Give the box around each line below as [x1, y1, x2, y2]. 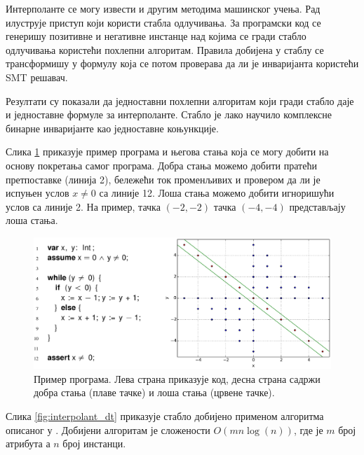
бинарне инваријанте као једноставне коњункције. [6, 120, 219, 135]
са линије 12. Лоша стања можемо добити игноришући [99, 185, 335, 200]
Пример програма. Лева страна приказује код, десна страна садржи [34, 371, 321, 386]
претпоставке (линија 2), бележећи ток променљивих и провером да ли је [6, 171, 321, 186]
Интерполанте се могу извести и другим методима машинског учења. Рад [6, 1, 321, 15]
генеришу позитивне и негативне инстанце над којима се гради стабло [6, 29, 306, 43]
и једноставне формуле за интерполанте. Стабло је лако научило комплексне [6, 107, 332, 122]
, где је [293, 422, 323, 437]
